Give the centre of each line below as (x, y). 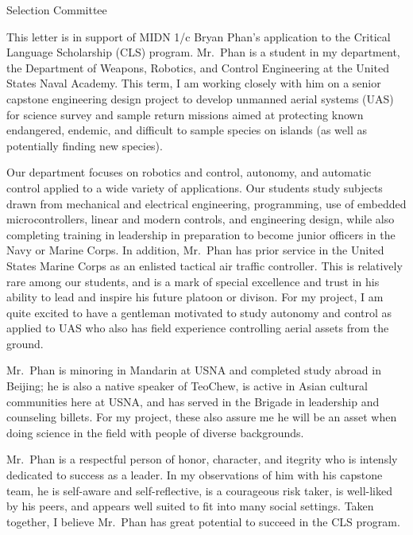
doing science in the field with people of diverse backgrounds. (155, 432)
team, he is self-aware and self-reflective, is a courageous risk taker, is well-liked (199, 490)
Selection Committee (57, 10)
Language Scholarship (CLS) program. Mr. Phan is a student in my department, (203, 52)
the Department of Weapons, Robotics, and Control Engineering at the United (198, 67)
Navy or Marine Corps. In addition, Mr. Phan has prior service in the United (195, 250)
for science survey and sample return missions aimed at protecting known (185, 114)
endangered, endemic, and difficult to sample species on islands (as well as (187, 130)
